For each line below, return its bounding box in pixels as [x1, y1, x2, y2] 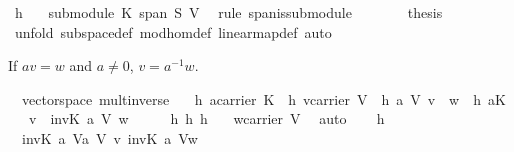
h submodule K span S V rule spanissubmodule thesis [14, 2, 443, 22]
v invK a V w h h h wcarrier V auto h [28, 108, 385, 129]
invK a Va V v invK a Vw [21, 127, 198, 148]
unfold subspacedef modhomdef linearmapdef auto [14, 21, 332, 42]
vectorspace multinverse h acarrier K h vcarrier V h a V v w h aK [21, 88, 506, 109]
